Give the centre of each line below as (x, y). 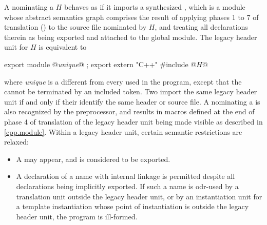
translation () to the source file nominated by (75, 27)
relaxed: (16, 142)
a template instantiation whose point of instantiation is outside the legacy (132, 206)
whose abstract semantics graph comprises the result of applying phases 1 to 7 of (131, 17)
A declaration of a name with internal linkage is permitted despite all (126, 176)
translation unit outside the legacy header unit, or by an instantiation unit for (139, 196)
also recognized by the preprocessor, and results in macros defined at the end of (129, 111)
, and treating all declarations (201, 27)
